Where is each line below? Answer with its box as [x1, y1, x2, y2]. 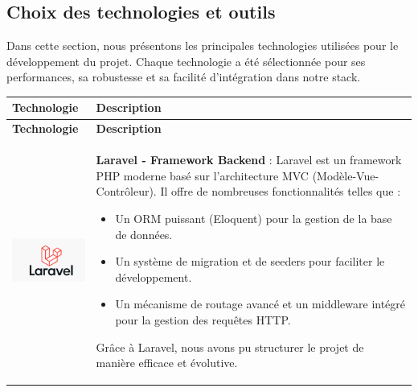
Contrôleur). [96, 183, 157, 200]
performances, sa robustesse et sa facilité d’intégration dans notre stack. [6, 68, 361, 85]
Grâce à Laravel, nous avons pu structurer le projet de [96, 338, 364, 355]
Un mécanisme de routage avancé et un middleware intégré [115, 295, 406, 312]
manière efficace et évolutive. [96, 354, 238, 371]
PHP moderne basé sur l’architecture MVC [96, 167, 309, 184]
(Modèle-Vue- [312, 167, 379, 184]
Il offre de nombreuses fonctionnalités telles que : [160, 183, 401, 200]
